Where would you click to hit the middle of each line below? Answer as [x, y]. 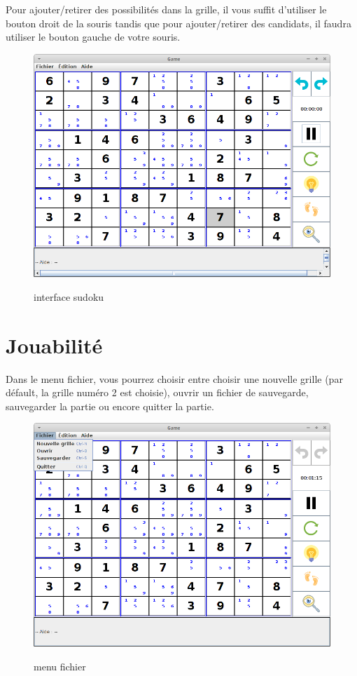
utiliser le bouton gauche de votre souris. [93, 37]
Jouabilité [54, 345]
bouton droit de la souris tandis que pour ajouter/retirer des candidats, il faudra [178, 23]
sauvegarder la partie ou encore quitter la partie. [110, 406]
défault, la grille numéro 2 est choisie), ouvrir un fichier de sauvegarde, [157, 392]
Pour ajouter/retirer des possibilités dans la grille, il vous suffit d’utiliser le [166, 9]
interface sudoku [69, 296]
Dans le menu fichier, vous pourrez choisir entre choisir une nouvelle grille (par [174, 378]
